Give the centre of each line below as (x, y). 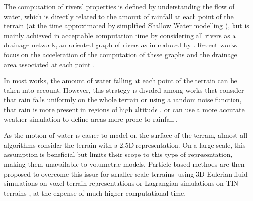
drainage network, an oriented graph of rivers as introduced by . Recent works (121, 45)
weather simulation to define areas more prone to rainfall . (91, 119)
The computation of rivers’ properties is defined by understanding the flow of (119, 6)
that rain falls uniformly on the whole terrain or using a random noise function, (123, 100)
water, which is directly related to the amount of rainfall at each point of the (119, 16)
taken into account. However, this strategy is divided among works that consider (124, 90)
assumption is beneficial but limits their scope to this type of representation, (118, 154)
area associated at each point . (49, 64)
